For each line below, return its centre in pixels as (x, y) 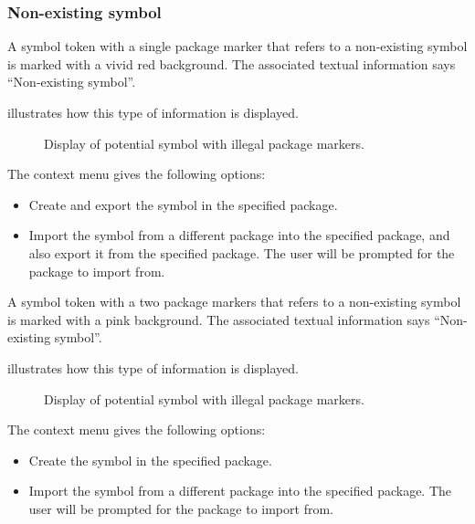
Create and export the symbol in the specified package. (183, 204)
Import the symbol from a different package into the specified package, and (239, 235)
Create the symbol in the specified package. (150, 460)
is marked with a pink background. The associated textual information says (219, 319)
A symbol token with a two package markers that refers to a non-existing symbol (234, 302)
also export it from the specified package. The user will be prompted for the (242, 252)
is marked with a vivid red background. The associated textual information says (232, 63)
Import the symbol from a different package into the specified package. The (240, 491)
